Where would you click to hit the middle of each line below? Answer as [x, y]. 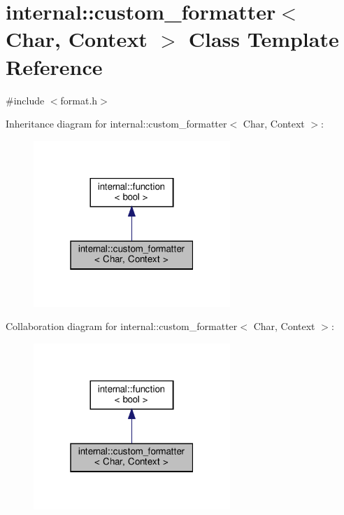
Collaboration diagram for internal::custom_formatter [122, 326]
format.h [79, 100]
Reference [54, 66]
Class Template [264, 39]
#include [25, 100]
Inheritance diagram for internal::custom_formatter [116, 124]
